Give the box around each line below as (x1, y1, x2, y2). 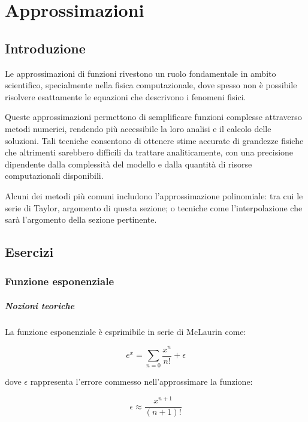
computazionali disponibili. (5, 169, 104, 182)
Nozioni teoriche (5, 299, 75, 312)
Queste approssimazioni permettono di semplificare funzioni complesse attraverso (5, 110, 302, 123)
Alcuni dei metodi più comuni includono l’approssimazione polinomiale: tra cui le (5, 189, 303, 202)
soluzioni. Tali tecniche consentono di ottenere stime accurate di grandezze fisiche (5, 134, 304, 146)
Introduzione (5, 38, 86, 57)
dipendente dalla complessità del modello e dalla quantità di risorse (5, 157, 252, 170)
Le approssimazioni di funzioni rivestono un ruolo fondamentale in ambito (5, 67, 276, 79)
